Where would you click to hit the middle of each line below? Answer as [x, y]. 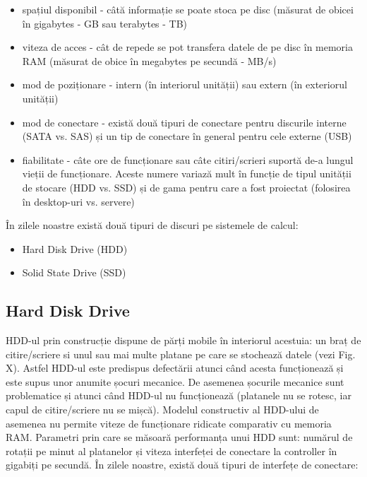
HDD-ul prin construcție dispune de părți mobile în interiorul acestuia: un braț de [183, 340]
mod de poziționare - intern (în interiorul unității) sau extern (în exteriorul [185, 84]
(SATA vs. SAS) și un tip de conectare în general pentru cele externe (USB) [187, 136]
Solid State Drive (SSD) [74, 272]
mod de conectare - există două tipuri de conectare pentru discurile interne [184, 122]
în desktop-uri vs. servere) [78, 201]
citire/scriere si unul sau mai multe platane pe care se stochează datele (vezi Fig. [181, 354]
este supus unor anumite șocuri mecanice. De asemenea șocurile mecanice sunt [175, 381]
